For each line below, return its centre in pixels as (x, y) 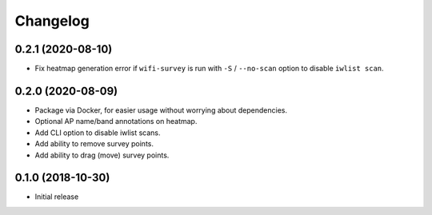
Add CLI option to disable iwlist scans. (98, 133)
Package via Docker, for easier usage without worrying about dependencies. (161, 110)
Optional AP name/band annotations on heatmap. (116, 121)
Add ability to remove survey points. (94, 144)
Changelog (52, 21)
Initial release (57, 197)
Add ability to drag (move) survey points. (102, 155)
